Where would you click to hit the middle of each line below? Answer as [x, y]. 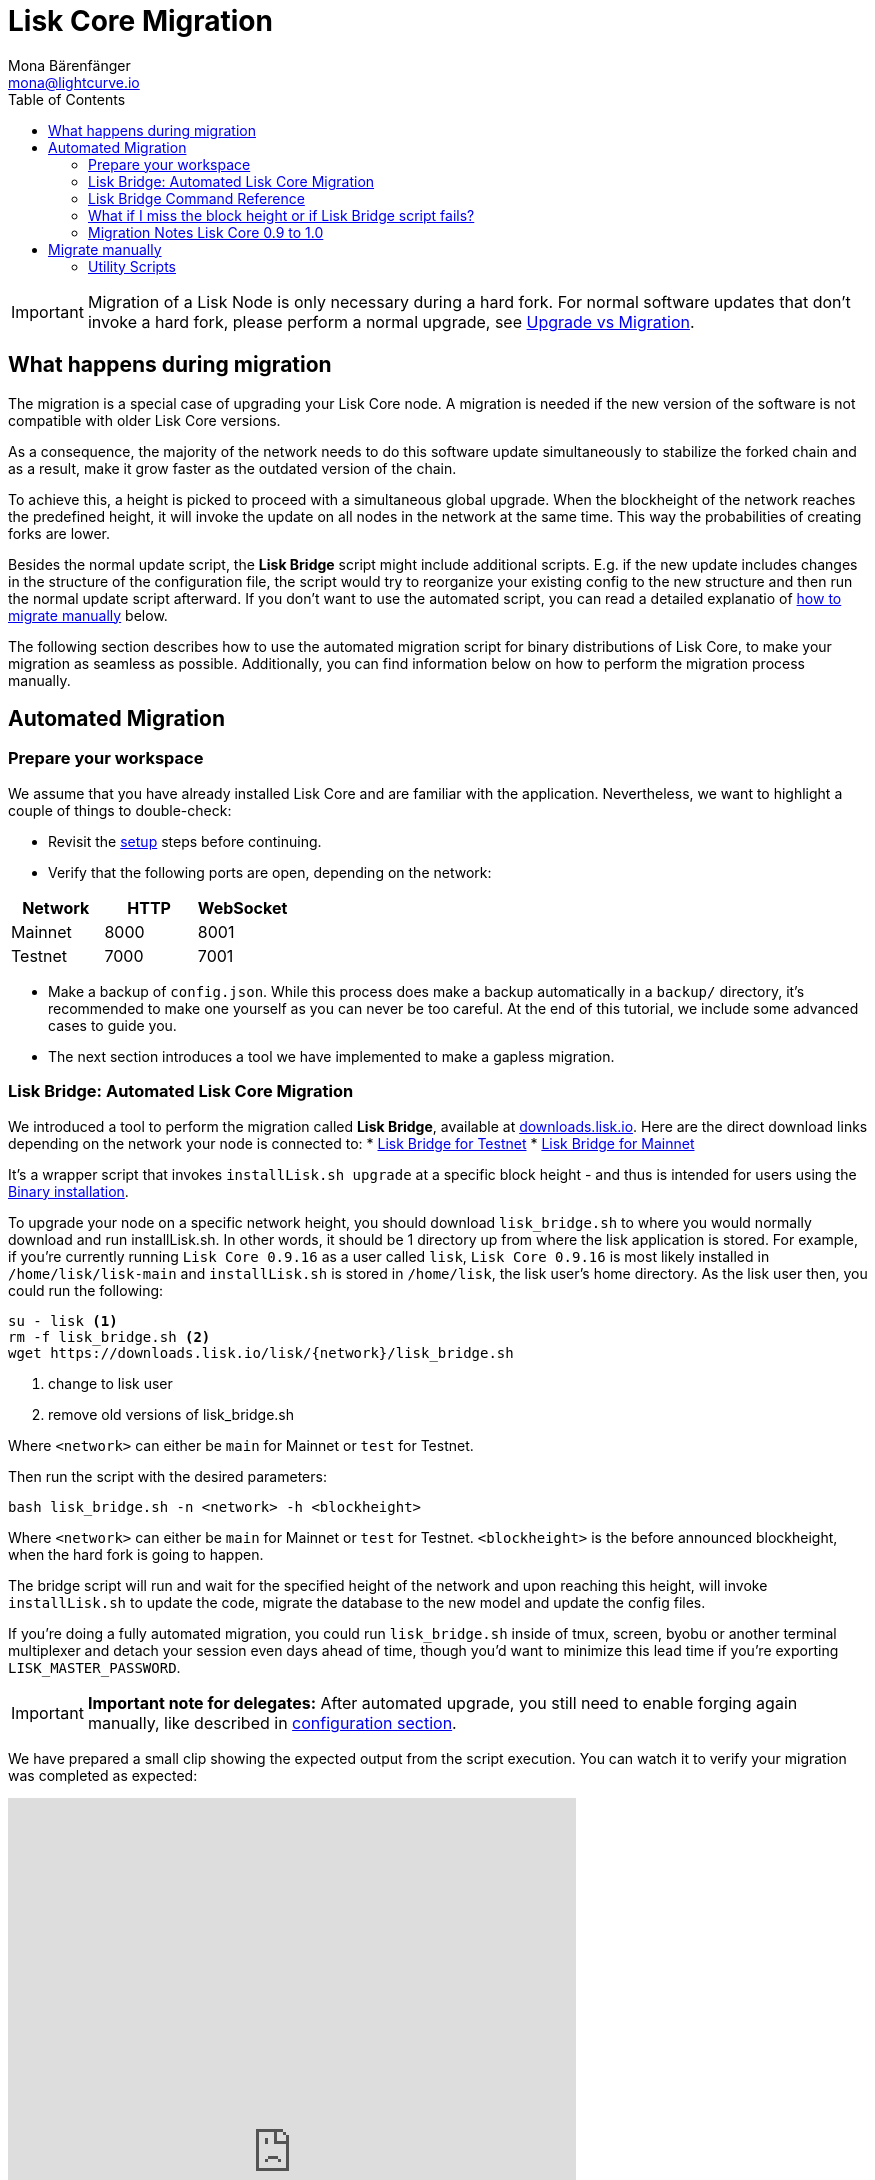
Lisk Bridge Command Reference [196, 198]
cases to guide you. [112, 1025]
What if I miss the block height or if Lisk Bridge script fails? [281, 215]
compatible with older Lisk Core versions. [144, 420]
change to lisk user [110, 1383]
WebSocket [242, 907]
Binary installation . [68, 1191]
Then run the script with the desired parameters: [167, 1476]
